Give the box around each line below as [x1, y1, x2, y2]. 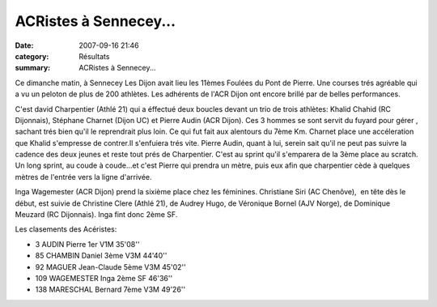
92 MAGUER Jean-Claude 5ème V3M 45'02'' [35, 262, 186, 271]
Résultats [78, 51, 110, 61]
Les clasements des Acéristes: [15, 224, 117, 234]
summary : [15, 63, 51, 73]
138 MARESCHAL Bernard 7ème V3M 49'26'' [35, 284, 186, 295]
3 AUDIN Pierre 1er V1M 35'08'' [35, 239, 140, 249]
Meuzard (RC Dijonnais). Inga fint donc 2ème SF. [15, 210, 178, 220]
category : [15, 51, 49, 61]
